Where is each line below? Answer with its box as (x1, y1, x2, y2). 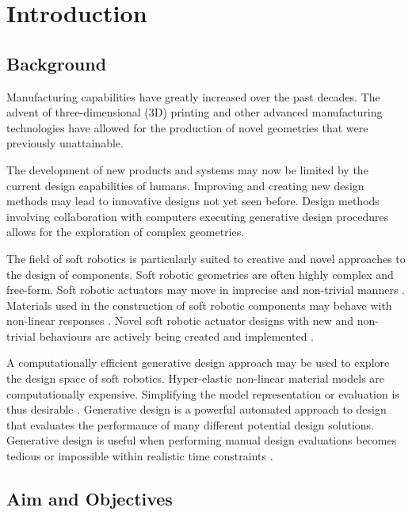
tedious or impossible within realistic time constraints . (6, 448, 273, 464)
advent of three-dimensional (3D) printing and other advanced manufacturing (6, 104, 383, 120)
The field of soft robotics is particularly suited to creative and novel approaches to (6, 250, 406, 266)
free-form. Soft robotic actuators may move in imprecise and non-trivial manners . (6, 281, 405, 298)
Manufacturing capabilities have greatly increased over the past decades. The (6, 88, 380, 105)
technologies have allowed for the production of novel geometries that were (6, 119, 368, 135)
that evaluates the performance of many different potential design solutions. (6, 416, 374, 433)
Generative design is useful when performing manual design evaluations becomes (6, 432, 397, 448)
